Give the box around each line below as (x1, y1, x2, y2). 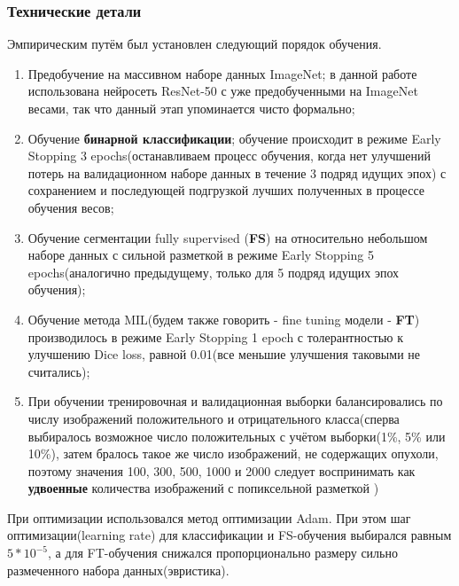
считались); (27, 362, 90, 380)
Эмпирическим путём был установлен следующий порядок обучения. (7, 35, 382, 53)
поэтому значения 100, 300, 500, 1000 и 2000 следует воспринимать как (27, 461, 416, 480)
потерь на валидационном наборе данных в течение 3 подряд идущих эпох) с (27, 163, 447, 182)
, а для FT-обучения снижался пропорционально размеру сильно (47, 543, 398, 562)
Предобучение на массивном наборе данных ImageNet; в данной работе (27, 64, 417, 82)
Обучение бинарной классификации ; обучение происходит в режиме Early (27, 129, 441, 147)
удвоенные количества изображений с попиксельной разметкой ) (27, 479, 379, 497)
